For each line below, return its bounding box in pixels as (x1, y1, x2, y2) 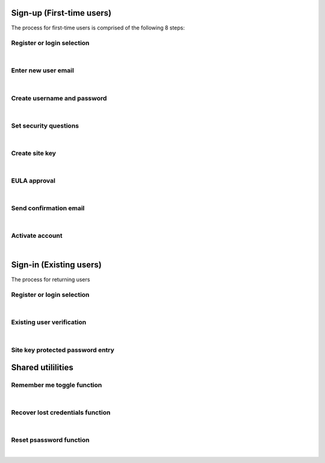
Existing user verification (11, 318, 87, 326)
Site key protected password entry (11, 346, 114, 354)
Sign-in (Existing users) (11, 259, 102, 270)
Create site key (11, 149, 57, 157)
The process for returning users (11, 276, 90, 283)
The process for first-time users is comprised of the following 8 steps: (11, 24, 185, 31)
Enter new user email (11, 66, 75, 75)
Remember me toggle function (11, 381, 102, 390)
